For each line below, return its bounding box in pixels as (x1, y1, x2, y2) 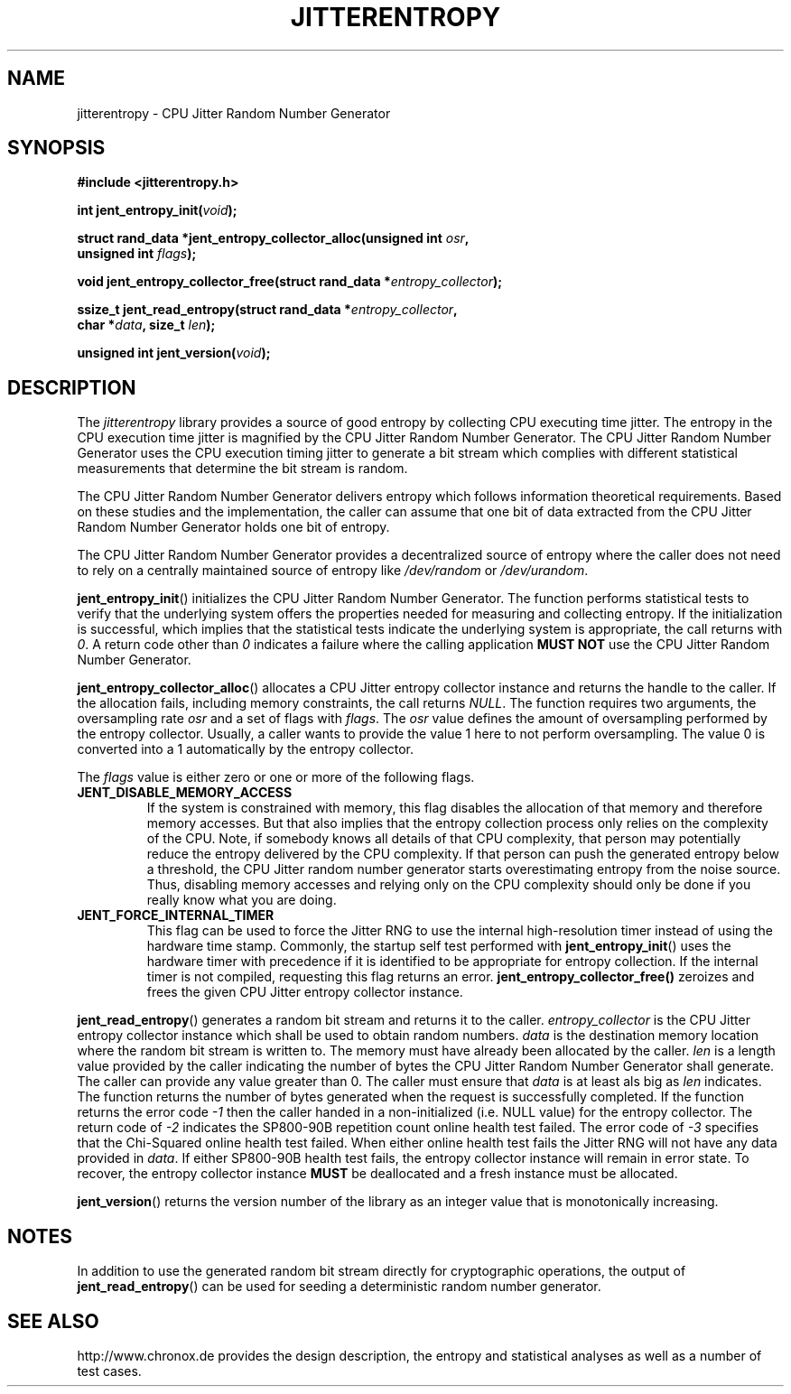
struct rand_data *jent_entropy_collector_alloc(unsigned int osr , (77, 230, 470, 246)
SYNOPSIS (7, 136, 106, 160)
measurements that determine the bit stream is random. (77, 460, 408, 477)
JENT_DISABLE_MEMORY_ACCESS (77, 785, 293, 801)
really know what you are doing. (146, 892, 337, 908)
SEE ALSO (7, 1309, 99, 1333)
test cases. (77, 1362, 142, 1379)
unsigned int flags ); (77, 246, 197, 262)
